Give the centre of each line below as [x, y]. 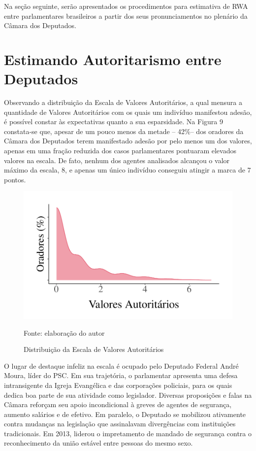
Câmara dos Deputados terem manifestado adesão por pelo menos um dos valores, [128, 141]
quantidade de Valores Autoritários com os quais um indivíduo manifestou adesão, [128, 112]
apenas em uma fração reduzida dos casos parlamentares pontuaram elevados [120, 151]
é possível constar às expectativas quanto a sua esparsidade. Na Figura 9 [114, 121]
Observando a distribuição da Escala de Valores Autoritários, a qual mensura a [123, 102]
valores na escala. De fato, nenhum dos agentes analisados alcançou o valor [117, 160]
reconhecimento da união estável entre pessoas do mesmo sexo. [98, 443]
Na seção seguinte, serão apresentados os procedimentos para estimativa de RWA [126, 6]
